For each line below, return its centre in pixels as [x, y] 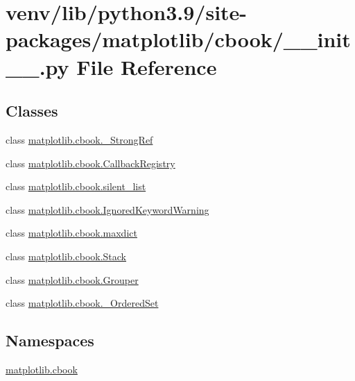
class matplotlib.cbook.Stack [66, 256]
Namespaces [50, 340]
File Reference [147, 66]
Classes [32, 111]
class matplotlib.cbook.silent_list [76, 186]
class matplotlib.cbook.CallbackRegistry [90, 163]
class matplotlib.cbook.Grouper [72, 279]
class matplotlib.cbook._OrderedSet [82, 303]
